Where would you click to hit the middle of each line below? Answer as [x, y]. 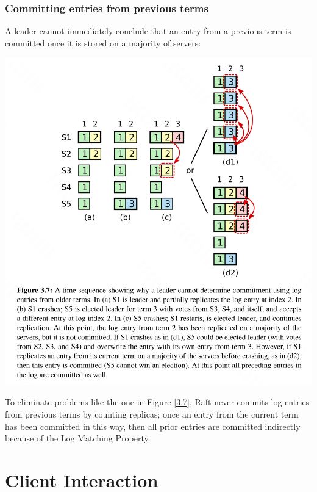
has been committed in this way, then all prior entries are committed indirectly [153, 426]
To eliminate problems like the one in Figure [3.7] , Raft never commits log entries [157, 402]
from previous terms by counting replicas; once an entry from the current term [152, 414]
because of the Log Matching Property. [78, 438]
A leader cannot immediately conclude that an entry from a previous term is [148, 31]
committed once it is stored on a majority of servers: [103, 42]
